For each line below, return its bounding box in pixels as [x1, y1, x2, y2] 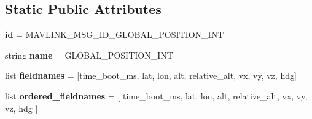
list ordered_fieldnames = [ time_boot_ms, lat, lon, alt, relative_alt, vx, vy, [5, 89, 308, 102]
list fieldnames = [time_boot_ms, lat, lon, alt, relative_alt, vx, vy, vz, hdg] [5, 69, 297, 82]
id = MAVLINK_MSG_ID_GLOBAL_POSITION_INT [5, 28, 224, 41]
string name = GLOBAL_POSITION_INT [5, 48, 173, 61]
